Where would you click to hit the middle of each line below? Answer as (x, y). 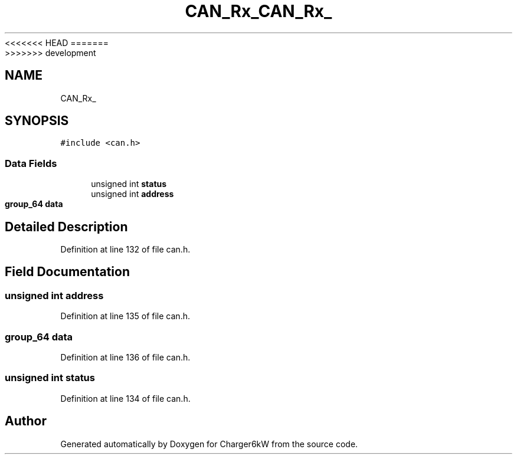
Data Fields (31, 163)
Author (26, 421)
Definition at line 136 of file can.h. (125, 357)
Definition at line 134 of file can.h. (125, 398)
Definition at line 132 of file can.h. (125, 250)
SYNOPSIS (37, 121)
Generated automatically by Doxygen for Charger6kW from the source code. (209, 444)
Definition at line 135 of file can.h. (125, 316)
